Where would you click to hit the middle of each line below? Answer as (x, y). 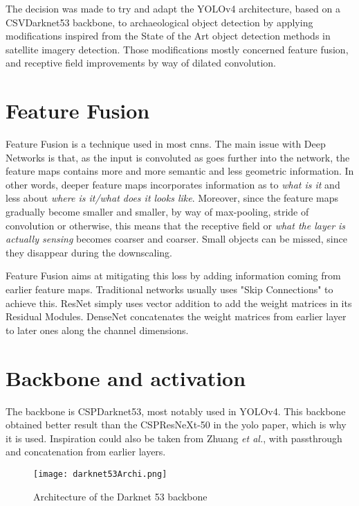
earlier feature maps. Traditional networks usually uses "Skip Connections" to (169, 289)
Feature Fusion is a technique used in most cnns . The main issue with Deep (166, 144)
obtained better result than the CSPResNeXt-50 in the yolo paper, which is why (176, 425)
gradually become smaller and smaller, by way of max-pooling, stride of (157, 212)
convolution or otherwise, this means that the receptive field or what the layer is (176, 225)
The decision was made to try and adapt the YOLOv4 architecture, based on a (173, 8)
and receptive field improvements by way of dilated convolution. (141, 63)
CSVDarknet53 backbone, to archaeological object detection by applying (159, 22)
